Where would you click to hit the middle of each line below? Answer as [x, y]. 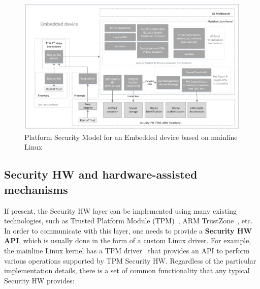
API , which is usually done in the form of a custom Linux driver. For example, [128, 240]
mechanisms [36, 189]
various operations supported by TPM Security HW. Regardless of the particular [130, 260]
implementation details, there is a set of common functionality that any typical [127, 270]
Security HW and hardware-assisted [101, 174]
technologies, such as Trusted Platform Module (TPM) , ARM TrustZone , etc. [128, 221]
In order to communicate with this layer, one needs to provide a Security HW [128, 230]
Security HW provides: [39, 280]
